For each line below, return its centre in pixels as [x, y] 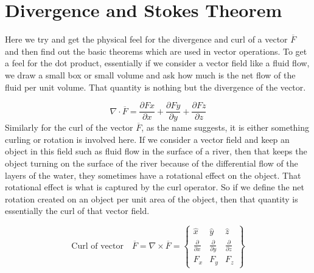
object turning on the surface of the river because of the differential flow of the [152, 163]
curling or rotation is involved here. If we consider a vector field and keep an [147, 139]
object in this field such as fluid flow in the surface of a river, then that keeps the [156, 151]
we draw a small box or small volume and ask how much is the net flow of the [150, 74]
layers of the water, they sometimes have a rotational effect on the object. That [153, 175]
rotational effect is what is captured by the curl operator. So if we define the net [155, 187]
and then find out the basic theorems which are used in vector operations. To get [156, 51]
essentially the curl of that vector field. [77, 211]
